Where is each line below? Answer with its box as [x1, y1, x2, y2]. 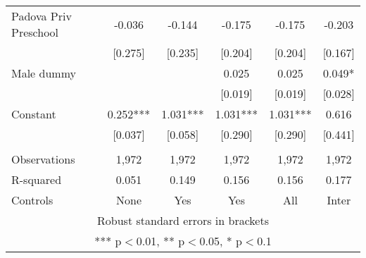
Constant [11, 106, 56, 122]
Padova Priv [11, 8, 72, 24]
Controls [11, 192, 53, 208]
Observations [11, 151, 75, 167]
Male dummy [11, 65, 77, 81]
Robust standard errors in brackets [97, 212, 269, 228]
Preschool [11, 24, 59, 40]
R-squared [11, 171, 62, 188]
